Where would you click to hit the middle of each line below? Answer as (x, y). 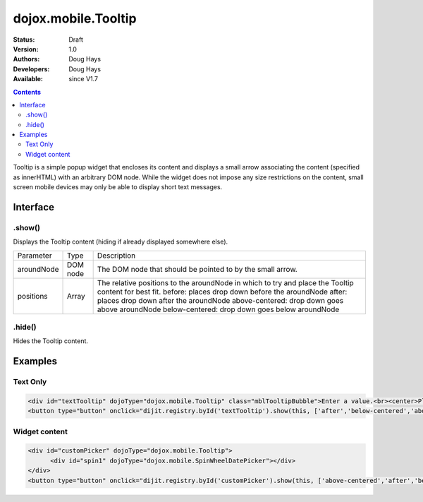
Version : (26, 49)
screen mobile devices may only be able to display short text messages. (118, 187)
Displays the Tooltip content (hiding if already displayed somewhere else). (121, 242)
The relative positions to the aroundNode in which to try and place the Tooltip (225, 282)
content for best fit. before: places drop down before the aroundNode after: (222, 292)
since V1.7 (84, 79)
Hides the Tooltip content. (50, 341)
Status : (24, 40)
